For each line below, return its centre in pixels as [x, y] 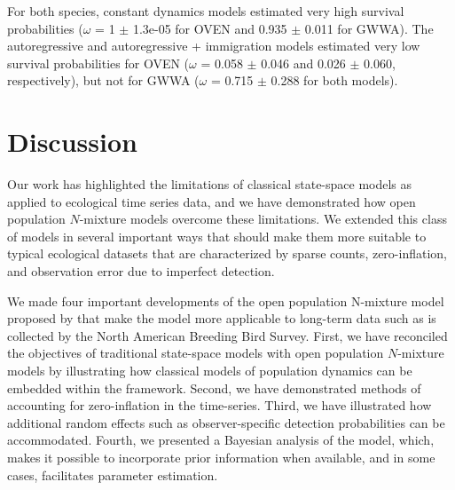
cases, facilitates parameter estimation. [113, 474]
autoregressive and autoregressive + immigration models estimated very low [214, 46]
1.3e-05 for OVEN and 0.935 [210, 28]
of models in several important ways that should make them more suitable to [217, 236]
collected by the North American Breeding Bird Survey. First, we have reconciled [227, 335]
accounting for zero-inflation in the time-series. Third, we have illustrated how [220, 405]
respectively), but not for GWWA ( [103, 80]
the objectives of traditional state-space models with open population [196, 353]
